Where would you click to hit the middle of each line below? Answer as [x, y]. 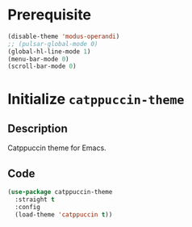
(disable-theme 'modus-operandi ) [64, 36]
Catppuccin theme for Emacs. [57, 148]
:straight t [35, 200]
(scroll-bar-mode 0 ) [42, 66]
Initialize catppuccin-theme [96, 99]
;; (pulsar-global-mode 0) [53, 44]
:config [28, 207]
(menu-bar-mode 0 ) [38, 59]
